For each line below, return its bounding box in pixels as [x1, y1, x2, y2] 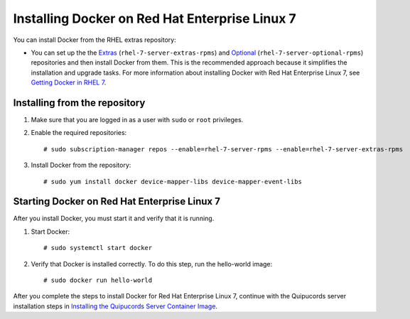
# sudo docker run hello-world [43, 276, 153, 284]
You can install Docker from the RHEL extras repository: [13, 36, 177, 44]
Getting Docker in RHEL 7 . [31, 78, 107, 87]
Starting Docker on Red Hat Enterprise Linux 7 [13, 195, 220, 207]
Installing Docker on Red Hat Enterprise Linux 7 [13, 11, 296, 26]
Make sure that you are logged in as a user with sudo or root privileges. [31, 116, 244, 124]
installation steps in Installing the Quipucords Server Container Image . [13, 302, 218, 310]
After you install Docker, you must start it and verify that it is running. [13, 214, 215, 223]
